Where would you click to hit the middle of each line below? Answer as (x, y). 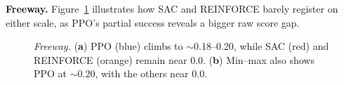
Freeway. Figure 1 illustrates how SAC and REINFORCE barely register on (172, 8)
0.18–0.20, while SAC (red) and (262, 46)
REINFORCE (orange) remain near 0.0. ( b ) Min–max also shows (174, 59)
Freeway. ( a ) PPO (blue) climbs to (108, 46)
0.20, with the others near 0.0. (143, 73)
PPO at (51, 73)
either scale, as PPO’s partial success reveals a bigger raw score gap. (153, 22)
